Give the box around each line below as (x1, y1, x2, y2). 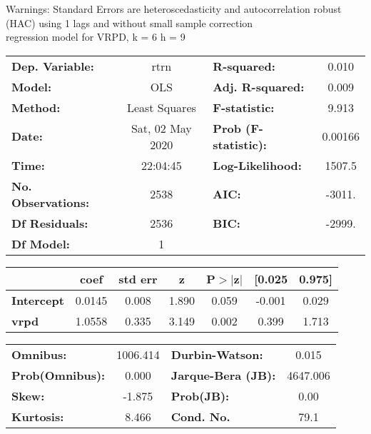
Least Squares (126, 99, 196, 116)
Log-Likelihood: (213, 156, 302, 173)
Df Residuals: (11, 214, 88, 231)
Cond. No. (171, 408, 230, 425)
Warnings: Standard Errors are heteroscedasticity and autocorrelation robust (6, 1, 342, 16)
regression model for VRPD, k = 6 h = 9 (6, 29, 185, 44)
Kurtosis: (11, 408, 64, 425)
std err (118, 270, 158, 287)
